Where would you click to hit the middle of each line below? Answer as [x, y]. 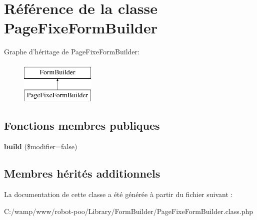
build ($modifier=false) [41, 146]
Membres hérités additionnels [82, 173]
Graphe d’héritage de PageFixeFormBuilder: [72, 52]
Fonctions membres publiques [82, 125]
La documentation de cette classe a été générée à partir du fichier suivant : [118, 194]
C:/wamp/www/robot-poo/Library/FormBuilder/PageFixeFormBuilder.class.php [129, 211]
